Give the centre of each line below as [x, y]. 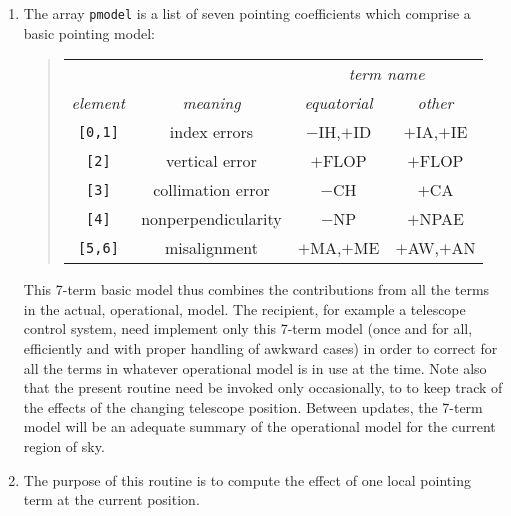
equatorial [338, 103]
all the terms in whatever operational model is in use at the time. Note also [255, 367]
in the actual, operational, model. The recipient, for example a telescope [244, 308]
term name [386, 74]
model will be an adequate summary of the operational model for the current [259, 426]
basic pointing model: [89, 32]
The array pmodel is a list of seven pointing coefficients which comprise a [247, 13]
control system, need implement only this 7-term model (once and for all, [248, 328]
